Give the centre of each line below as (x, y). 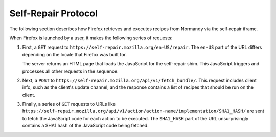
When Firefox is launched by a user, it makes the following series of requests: (91, 38)
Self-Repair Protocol (54, 13)
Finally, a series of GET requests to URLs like (69, 104)
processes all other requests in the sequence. (70, 71)
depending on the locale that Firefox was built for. (75, 54)
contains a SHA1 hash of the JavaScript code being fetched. (85, 126)
